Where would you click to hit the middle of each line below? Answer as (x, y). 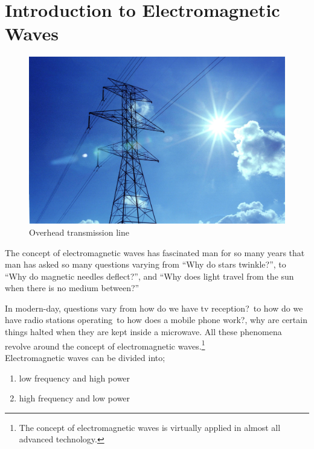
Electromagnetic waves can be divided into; (85, 357)
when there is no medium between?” (72, 288)
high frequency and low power (75, 398)
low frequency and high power (75, 378)
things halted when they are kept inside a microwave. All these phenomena (143, 332)
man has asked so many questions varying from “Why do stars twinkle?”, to (146, 264)
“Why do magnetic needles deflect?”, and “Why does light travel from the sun (149, 276)
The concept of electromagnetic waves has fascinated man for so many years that (155, 252)
